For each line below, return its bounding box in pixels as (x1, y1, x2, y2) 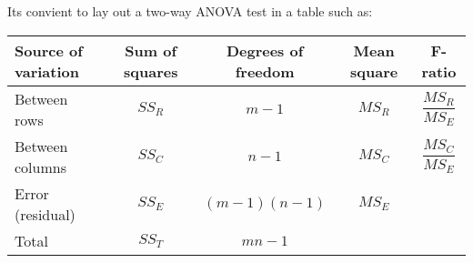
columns (15, 156, 66, 177)
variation (15, 60, 79, 82)
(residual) (15, 203, 75, 225)
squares (124, 60, 178, 82)
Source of (15, 39, 83, 61)
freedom (235, 60, 295, 82)
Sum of (125, 39, 177, 61)
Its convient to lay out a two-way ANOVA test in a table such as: (7, 2, 373, 20)
